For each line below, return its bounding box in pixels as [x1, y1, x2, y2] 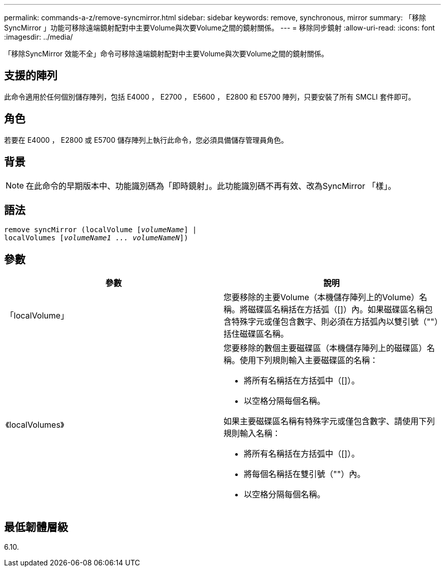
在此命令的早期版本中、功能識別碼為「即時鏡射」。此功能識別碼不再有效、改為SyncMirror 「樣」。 [26, 180, 396, 191]
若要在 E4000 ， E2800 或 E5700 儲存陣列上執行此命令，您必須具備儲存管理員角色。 [4, 135, 288, 144]
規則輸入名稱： [224, 428, 281, 439]
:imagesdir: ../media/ [4, 33, 73, 41]
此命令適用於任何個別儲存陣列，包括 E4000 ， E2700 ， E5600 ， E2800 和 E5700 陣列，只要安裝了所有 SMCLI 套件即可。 [4, 92, 416, 101]
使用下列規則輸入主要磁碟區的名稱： [240, 355, 378, 366]
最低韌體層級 [4, 520, 68, 533]
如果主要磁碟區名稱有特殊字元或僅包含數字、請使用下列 [224, 416, 435, 427]
